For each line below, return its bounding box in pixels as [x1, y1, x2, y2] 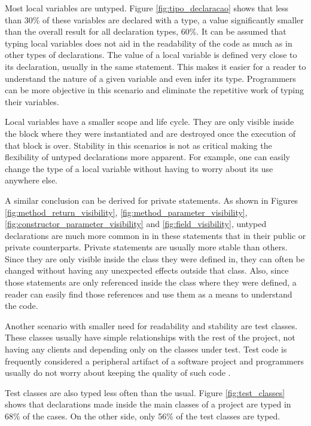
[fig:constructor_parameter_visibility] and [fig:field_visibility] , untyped [5, 217, 267, 230]
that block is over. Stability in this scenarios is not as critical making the [5, 139, 272, 151]
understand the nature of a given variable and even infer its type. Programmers [5, 72, 296, 84]
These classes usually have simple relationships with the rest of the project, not [5, 331, 295, 344]
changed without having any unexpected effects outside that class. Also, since [5, 264, 289, 277]
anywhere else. [5, 174, 57, 186]
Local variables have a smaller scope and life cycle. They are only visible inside [5, 115, 294, 128]
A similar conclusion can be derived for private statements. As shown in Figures [5, 194, 298, 206]
